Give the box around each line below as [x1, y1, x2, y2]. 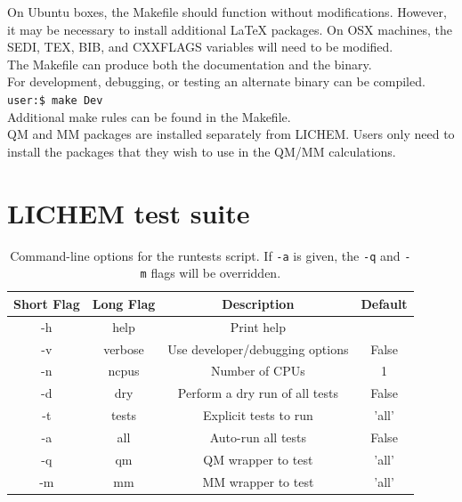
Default [361, 294, 408, 312]
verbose [103, 339, 144, 358]
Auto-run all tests [209, 427, 307, 446]
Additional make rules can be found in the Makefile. [7, 107, 291, 125]
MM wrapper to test [202, 472, 314, 490]
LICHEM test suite [7, 194, 250, 231]
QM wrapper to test [203, 449, 313, 468]
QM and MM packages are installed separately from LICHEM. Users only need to [7, 125, 455, 143]
